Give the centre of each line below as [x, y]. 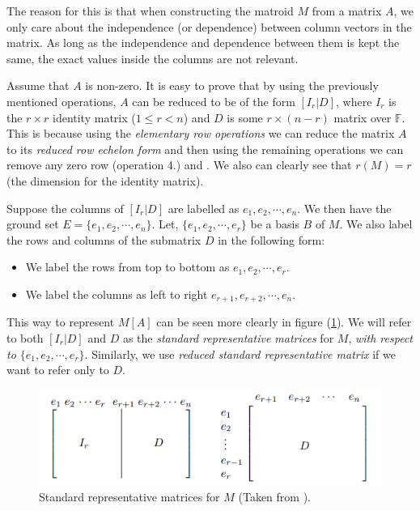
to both [25, 337]
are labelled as [204, 208]
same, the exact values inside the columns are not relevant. [153, 58]
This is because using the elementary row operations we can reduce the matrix [201, 133]
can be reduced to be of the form [214, 101]
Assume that [38, 85]
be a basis [275, 224]
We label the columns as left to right [117, 294]
